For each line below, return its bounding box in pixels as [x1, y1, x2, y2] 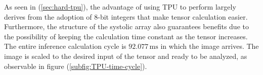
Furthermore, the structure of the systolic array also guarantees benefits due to [4, 21, 249, 32]
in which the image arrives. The [160, 41, 259, 51]
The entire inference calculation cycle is [4, 41, 126, 51]
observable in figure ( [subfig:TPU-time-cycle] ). [4, 60, 147, 71]
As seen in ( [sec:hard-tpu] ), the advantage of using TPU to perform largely [4, 2, 236, 12]
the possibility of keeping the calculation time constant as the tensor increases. [4, 31, 248, 41]
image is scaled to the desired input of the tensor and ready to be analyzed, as [4, 50, 247, 61]
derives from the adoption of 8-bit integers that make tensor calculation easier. [4, 11, 248, 22]
